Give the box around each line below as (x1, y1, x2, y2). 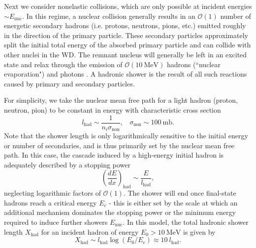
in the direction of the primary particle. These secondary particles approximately (4, 30, 248, 40)
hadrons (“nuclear (166, 59, 221, 69)
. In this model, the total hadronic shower (123, 217, 249, 227)
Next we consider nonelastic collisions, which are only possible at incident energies (4, 1, 252, 11)
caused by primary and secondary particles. (4, 78, 135, 88)
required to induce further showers (4, 217, 108, 227)
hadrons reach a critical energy (4, 197, 97, 207)
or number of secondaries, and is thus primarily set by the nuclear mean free (4, 140, 235, 150)
